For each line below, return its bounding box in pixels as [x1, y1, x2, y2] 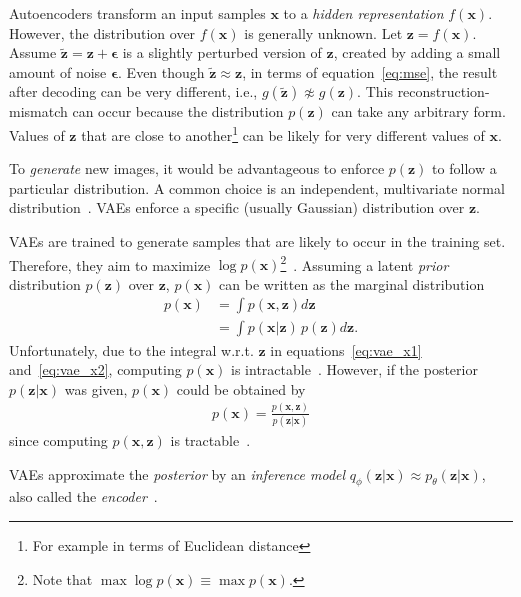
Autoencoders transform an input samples [9, 3, 266, 23]
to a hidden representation [283, 3, 444, 23]
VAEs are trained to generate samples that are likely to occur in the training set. [9, 231, 506, 251]
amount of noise [9, 61, 107, 82]
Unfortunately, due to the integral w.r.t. [9, 339, 254, 360]
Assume [9, 42, 57, 63]
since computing [9, 429, 108, 450]
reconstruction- [397, 81, 490, 102]
